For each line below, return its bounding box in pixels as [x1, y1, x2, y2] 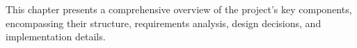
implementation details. [6, 29, 106, 44]
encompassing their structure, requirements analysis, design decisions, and [6, 15, 322, 30]
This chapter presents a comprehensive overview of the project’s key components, [6, 2, 352, 16]
